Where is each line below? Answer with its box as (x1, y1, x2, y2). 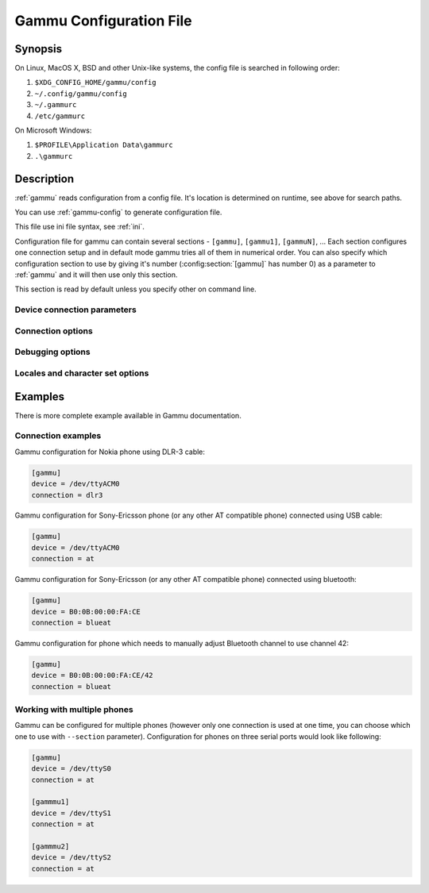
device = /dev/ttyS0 (31, 764, 111, 773)
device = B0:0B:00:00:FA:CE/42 (31, 671, 154, 680)
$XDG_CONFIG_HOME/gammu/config (34, 78, 157, 87)
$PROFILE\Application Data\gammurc (34, 140, 174, 150)
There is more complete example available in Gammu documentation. (14, 410, 242, 420)
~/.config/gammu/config (34, 89, 127, 98)
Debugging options (14, 346, 91, 357)
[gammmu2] (31, 841, 70, 851)
